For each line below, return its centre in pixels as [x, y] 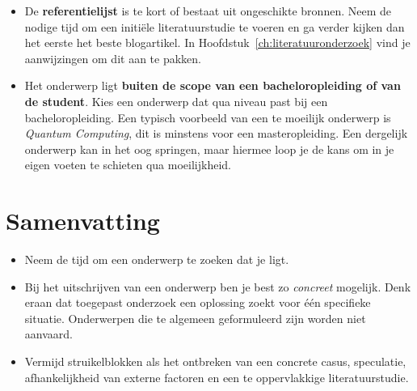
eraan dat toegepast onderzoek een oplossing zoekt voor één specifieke [198, 302]
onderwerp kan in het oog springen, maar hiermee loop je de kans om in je [209, 149]
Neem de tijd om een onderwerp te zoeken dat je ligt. [157, 259]
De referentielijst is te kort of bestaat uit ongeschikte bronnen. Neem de [208, 11]
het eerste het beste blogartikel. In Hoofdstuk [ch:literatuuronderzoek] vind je [217, 42]
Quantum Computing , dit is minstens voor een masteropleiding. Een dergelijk [216, 133]
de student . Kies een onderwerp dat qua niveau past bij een [176, 101]
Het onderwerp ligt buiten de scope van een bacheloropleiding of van [213, 85]
